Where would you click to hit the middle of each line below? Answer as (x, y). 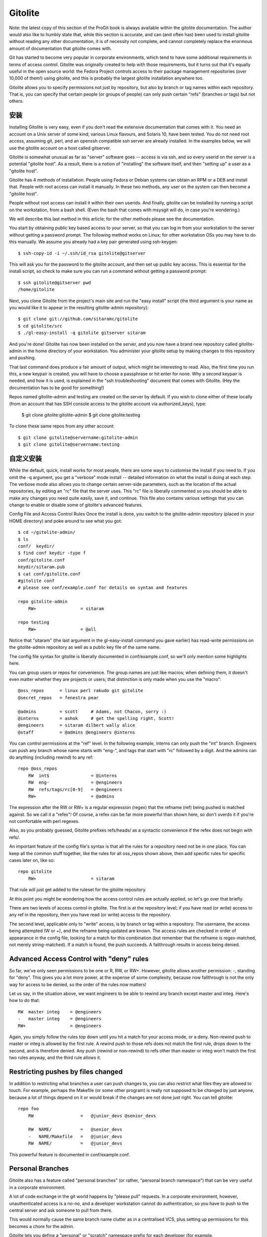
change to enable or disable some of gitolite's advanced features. (76, 505)
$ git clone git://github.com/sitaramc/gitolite (78, 319)
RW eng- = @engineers (75, 783)
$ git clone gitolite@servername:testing (69, 445)
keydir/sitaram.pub (42, 567)
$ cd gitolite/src (40, 326)
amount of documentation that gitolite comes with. (61, 48)
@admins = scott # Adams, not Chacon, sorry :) (92, 712)
